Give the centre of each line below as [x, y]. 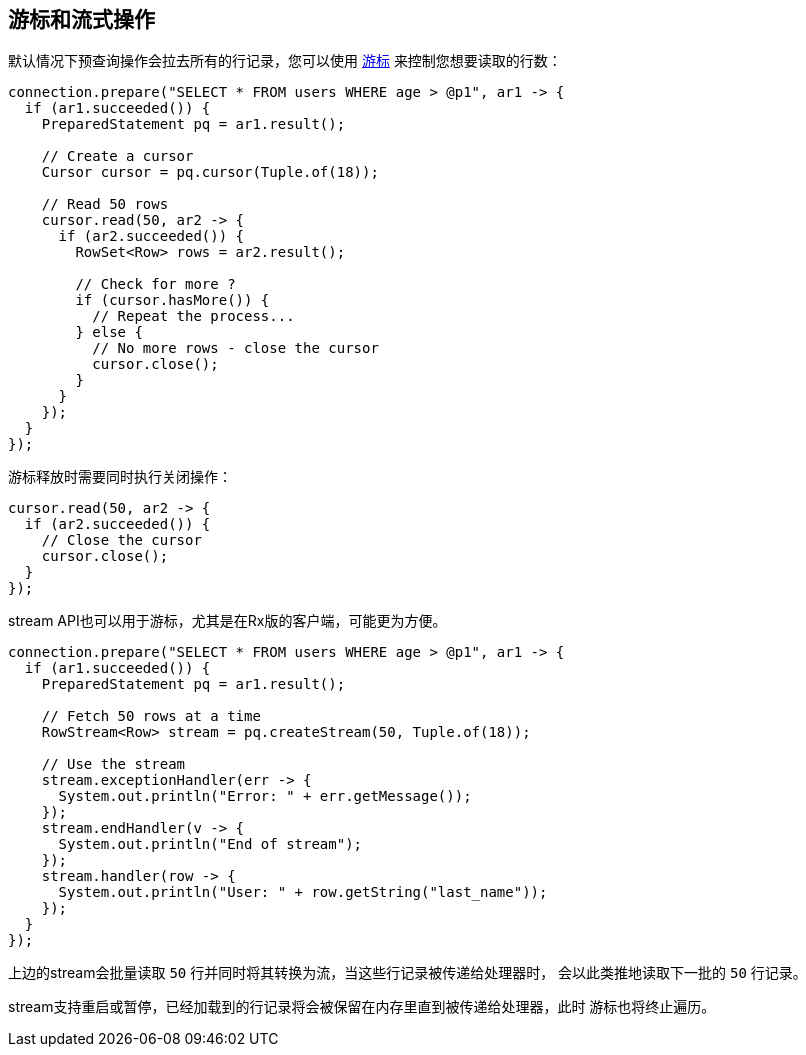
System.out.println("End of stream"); [210, 844]
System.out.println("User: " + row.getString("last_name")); [303, 892]
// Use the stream [113, 764]
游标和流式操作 [81, 19]
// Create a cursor [117, 156]
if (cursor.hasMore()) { [172, 300]
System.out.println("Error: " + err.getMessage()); [265, 796]
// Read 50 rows [105, 204]
